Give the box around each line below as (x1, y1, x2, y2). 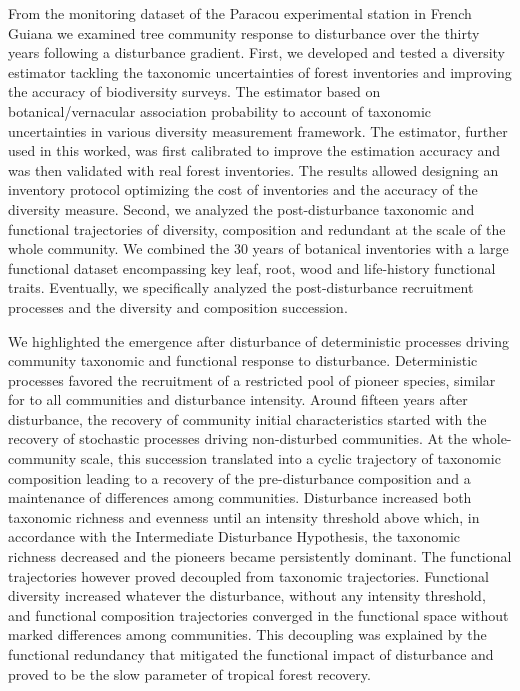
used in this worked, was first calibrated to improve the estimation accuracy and (8, 140, 501, 161)
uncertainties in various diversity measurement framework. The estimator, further (8, 120, 508, 141)
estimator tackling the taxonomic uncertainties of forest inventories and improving (8, 61, 512, 82)
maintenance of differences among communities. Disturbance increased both (8, 487, 472, 508)
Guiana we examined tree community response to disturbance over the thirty (8, 22, 480, 43)
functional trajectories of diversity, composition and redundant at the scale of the (8, 218, 506, 239)
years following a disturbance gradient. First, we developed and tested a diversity (8, 42, 505, 63)
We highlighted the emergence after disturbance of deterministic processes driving (8, 330, 510, 351)
